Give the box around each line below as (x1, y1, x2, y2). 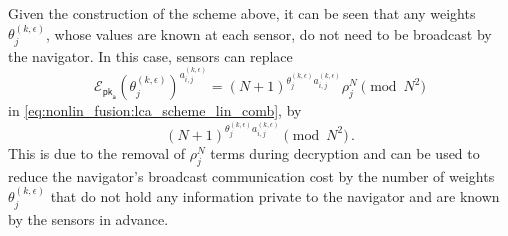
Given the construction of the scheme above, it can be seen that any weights (8, 3, 476, 23)
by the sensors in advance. (8, 208, 169, 229)
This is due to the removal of (8, 142, 186, 163)
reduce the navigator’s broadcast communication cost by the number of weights (8, 165, 495, 186)
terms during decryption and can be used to (210, 142, 480, 163)
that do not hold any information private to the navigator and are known (50, 186, 500, 207)
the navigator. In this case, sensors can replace (8, 45, 293, 66)
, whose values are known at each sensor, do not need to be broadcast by (45, 23, 492, 44)
